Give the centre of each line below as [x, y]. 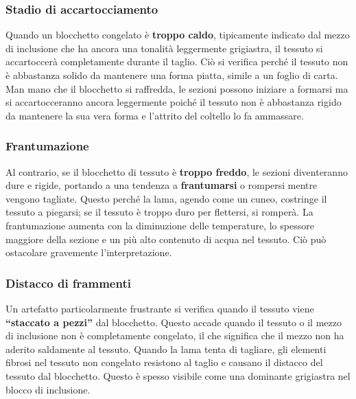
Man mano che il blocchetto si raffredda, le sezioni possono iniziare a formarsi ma [177, 88]
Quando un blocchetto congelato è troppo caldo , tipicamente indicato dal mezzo [178, 35]
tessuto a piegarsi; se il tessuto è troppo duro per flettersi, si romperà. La [159, 212]
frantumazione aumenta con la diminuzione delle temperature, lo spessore [160, 225]
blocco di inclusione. [48, 389]
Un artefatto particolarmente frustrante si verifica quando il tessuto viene [160, 308]
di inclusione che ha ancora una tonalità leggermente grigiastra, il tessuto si [164, 48]
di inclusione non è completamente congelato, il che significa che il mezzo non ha [175, 335]
